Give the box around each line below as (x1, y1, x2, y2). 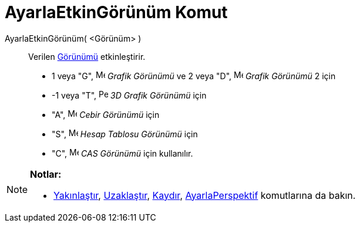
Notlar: (30, 168, 62, 180)
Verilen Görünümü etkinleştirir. (28, 51, 146, 62)
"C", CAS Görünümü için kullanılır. (52, 148, 193, 158)
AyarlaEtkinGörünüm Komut (5, 2, 228, 22)
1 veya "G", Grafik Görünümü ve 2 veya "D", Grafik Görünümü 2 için (52, 70, 336, 81)
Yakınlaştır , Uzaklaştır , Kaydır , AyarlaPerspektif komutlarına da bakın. (53, 189, 356, 201)
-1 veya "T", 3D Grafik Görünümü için (52, 90, 207, 100)
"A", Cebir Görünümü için (52, 109, 160, 120)
